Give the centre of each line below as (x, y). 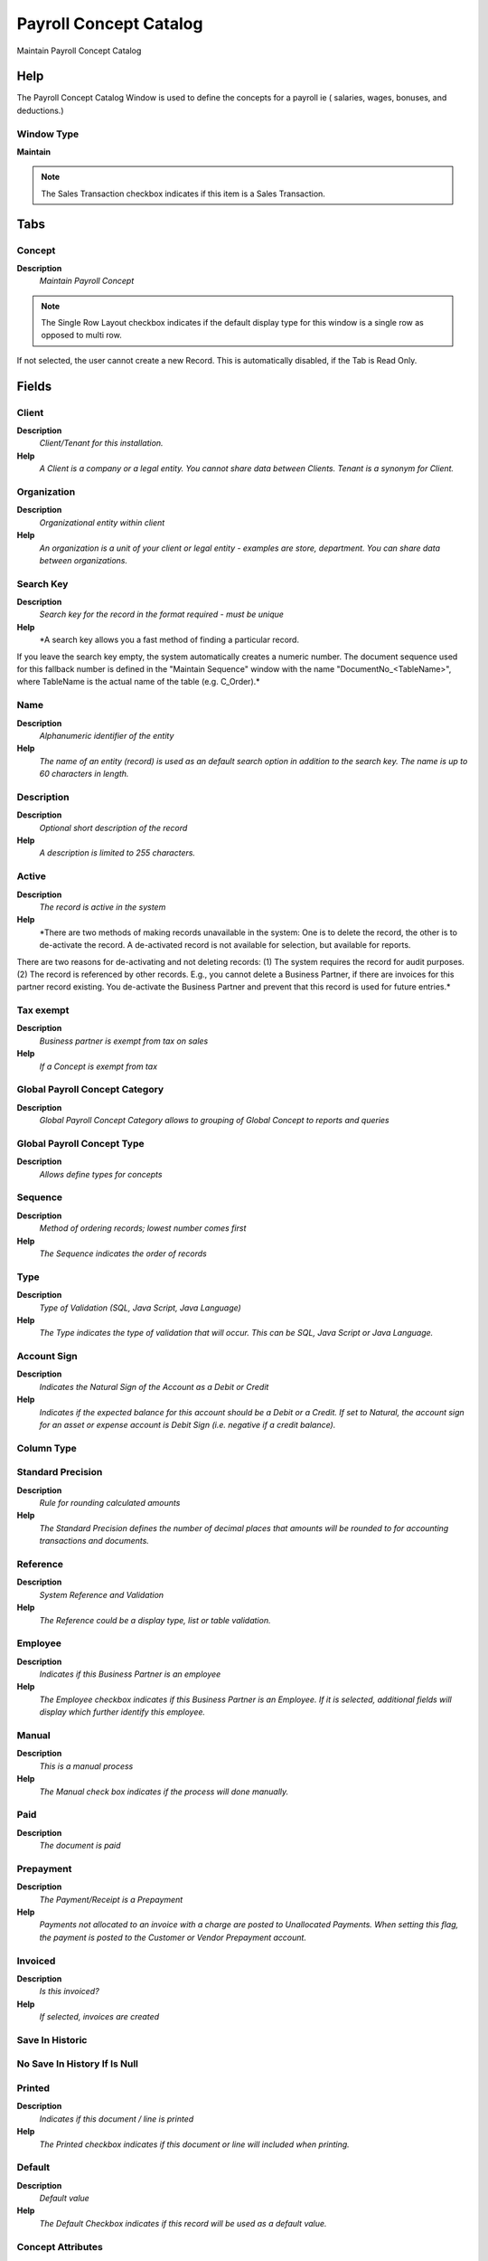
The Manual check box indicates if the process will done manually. (164, 1792)
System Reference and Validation (102, 1594)
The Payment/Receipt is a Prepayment (111, 1899)
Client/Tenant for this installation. (101, 443)
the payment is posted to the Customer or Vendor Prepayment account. (173, 1937)
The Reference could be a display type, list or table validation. (155, 1620)
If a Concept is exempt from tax (99, 1066)
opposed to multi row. (81, 336)
